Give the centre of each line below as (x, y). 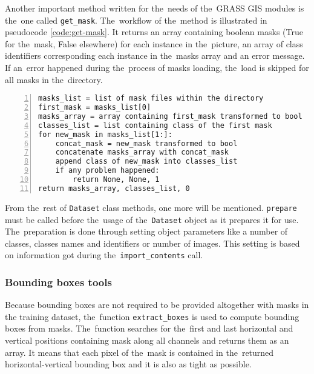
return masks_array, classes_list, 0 (114, 188)
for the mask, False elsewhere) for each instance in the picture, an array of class (154, 43)
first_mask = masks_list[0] (95, 108)
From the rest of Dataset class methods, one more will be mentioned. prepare (151, 207)
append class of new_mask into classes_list (146, 162)
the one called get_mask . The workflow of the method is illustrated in (136, 20)
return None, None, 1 (116, 180)
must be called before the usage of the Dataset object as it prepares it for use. (152, 219)
